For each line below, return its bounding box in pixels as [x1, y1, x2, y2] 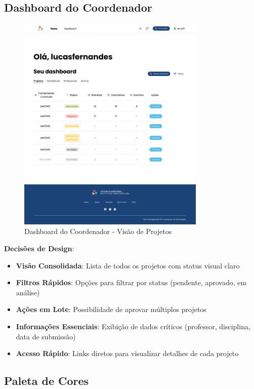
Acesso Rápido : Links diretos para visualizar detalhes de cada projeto [16, 348, 239, 359]
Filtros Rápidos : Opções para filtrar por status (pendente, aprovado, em [16, 277, 247, 288]
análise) [16, 287, 40, 297]
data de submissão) [16, 331, 76, 341]
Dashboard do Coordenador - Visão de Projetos [24, 226, 172, 237]
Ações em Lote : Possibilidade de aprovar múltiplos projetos [16, 304, 206, 315]
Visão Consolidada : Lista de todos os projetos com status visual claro [16, 260, 240, 270]
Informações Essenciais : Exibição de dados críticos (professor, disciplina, [16, 321, 250, 331]
